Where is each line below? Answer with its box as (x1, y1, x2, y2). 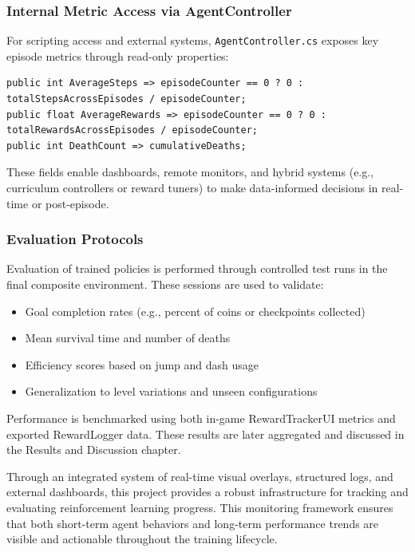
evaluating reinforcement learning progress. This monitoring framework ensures (6, 499, 393, 515)
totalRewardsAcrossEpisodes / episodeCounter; (6, 124, 258, 136)
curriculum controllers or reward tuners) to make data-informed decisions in (6, 179, 378, 196)
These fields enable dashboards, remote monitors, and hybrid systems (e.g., (6, 164, 374, 180)
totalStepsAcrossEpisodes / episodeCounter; (6, 93, 247, 105)
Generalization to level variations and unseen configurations (25, 383, 318, 400)
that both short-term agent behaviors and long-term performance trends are (6, 515, 379, 531)
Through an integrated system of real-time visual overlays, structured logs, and (6, 467, 393, 484)
